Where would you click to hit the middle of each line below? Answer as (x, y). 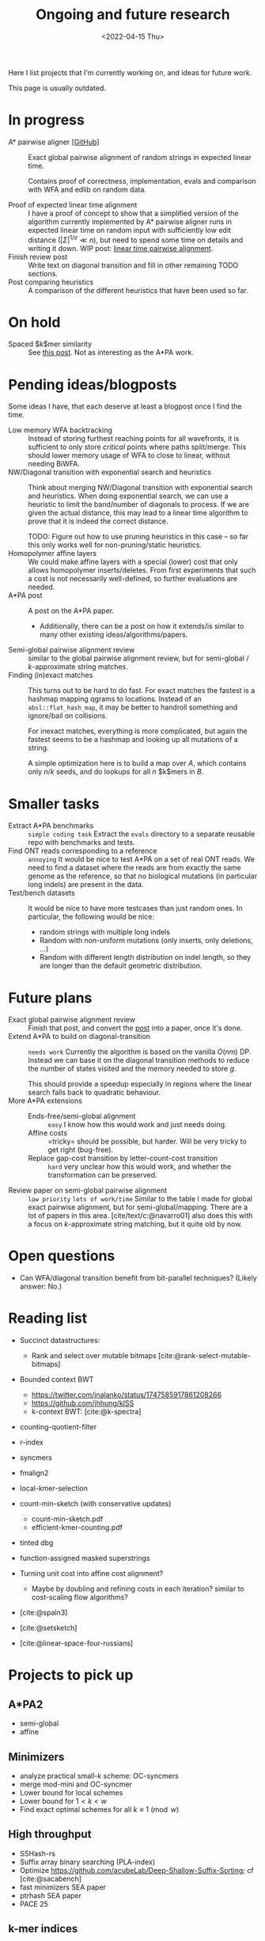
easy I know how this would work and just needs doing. (137, 1125)
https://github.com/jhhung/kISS (83, 1403)
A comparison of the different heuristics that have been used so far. (138, 290)
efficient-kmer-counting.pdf (77, 1528)
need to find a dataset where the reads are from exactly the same (134, 868)
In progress (46, 120)
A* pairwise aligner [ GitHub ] (54, 142)
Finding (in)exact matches (51, 676)
